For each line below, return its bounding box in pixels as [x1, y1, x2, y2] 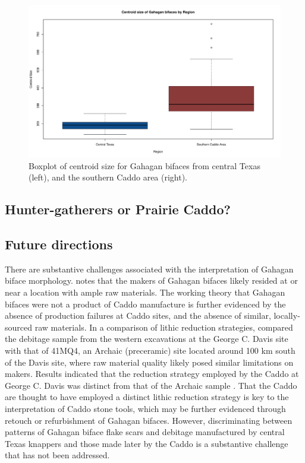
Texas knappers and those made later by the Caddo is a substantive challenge [5, 437, 288, 449]
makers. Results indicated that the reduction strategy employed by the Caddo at [5, 367, 299, 380]
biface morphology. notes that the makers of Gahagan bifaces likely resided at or [5, 274, 298, 287]
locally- [273, 309, 300, 322]
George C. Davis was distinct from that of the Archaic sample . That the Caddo [5, 379, 297, 391]
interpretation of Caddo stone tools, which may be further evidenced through [5, 402, 286, 415]
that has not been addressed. [5, 449, 110, 461]
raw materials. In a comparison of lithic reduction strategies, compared [34, 321, 293, 333]
